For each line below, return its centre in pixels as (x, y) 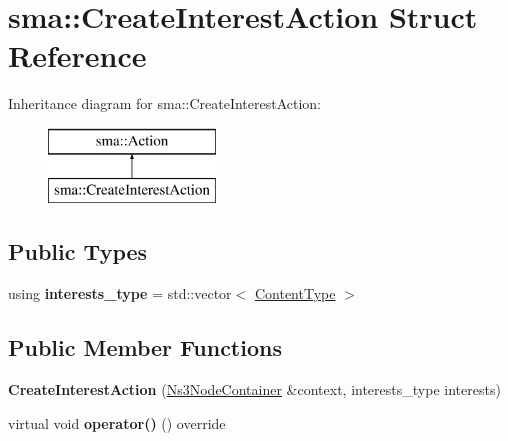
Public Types (78, 251)
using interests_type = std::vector (120, 293)
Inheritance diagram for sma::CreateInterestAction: (165, 103)
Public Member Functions (145, 347)
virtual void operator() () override (117, 422)
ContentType (295, 293)
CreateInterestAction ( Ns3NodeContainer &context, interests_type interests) (254, 389)
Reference (77, 55)
